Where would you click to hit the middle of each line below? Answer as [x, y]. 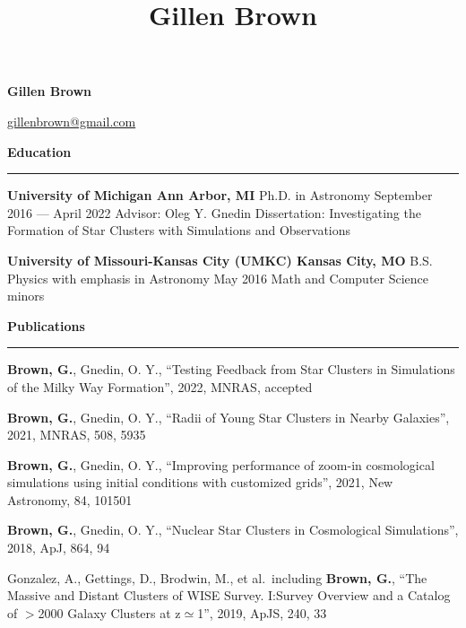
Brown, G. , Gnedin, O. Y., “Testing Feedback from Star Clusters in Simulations [231, 369]
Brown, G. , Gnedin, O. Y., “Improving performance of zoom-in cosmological [221, 464]
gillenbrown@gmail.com [72, 121]
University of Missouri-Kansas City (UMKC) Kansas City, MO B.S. [220, 260]
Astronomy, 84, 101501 [70, 499]
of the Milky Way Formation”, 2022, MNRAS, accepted [160, 386]
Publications [46, 325]
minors [26, 296]
